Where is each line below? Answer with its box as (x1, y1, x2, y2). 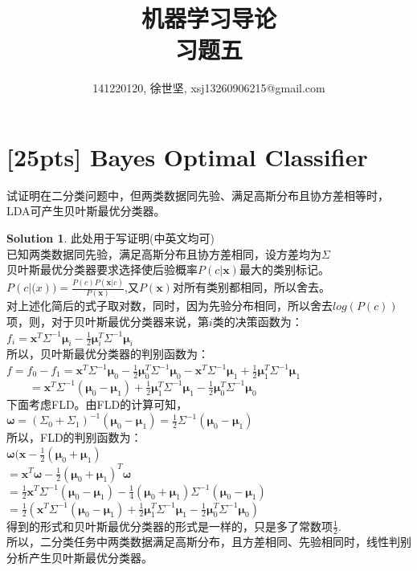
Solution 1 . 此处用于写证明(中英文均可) (6, 230, 215, 247)
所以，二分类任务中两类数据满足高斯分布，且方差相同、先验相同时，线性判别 (6, 533, 411, 550)
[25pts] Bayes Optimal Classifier (6, 140, 368, 173)
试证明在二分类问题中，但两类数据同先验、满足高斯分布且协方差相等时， (6, 186, 389, 203)
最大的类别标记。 (239, 261, 329, 278)
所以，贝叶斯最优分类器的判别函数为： (6, 345, 209, 362)
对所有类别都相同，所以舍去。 (172, 279, 330, 296)
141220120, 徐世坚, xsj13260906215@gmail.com (92, 80, 325, 96)
